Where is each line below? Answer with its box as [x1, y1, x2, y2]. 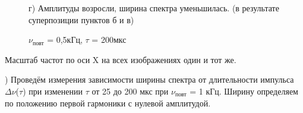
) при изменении [23, 84, 83, 97]
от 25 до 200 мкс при [91, 84, 169, 97]
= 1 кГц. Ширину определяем [190, 84, 298, 97]
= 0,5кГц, [47, 33, 83, 46]
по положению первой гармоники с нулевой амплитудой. [5, 96, 211, 109]
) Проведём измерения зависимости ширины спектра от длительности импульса [5, 73, 294, 86]
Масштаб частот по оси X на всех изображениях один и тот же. [5, 53, 236, 65]
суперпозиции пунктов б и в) [29, 13, 134, 26]
